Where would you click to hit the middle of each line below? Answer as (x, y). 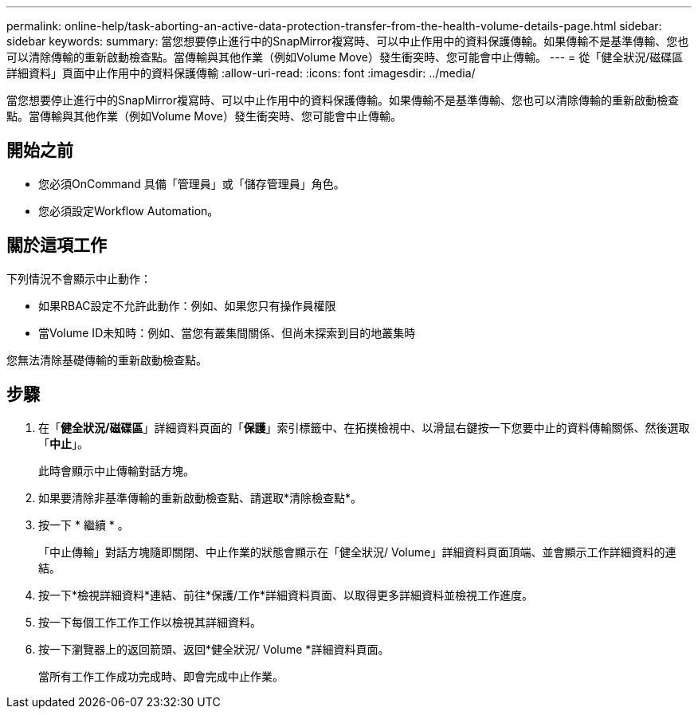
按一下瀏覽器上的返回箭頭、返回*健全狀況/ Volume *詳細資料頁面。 (214, 649)
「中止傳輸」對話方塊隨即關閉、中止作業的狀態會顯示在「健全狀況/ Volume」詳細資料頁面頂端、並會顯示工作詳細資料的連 (357, 552)
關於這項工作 (57, 246)
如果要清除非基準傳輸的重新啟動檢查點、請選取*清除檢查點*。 (200, 497)
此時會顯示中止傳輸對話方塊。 (116, 470)
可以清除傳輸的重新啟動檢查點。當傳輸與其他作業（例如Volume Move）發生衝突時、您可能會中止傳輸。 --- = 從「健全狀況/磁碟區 (345, 57)
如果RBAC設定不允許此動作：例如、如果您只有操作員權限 (187, 305)
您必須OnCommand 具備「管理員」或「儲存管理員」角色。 (192, 183)
